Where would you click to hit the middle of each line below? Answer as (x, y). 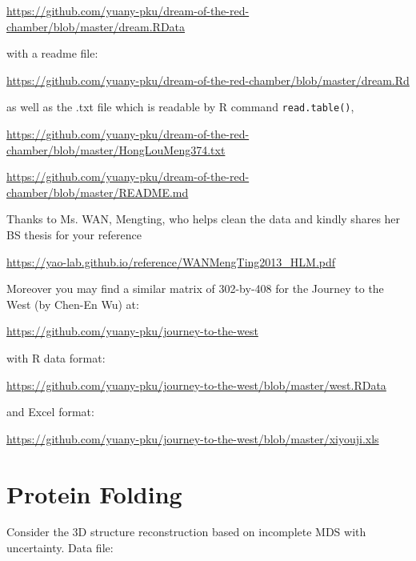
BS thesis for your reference (74, 234)
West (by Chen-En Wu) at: (73, 304)
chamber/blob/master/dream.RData (96, 26)
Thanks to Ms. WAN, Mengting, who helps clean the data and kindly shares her (204, 219)
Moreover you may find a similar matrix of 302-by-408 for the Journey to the (195, 289)
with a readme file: (52, 53)
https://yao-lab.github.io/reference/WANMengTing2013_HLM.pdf (171, 261)
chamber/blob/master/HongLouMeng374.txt (116, 149)
